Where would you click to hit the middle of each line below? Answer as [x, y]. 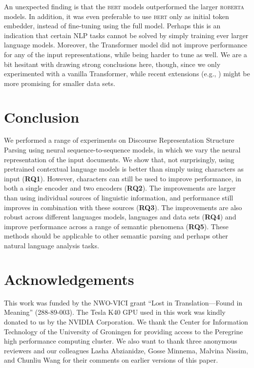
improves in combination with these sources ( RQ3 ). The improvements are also [123, 207]
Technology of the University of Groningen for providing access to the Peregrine [124, 331]
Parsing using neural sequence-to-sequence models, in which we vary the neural [122, 150]
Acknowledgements [69, 279]
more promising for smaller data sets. [60, 83]
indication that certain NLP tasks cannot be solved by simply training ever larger [126, 35]
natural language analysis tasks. [52, 245]
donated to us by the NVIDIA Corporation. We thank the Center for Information [126, 321]
